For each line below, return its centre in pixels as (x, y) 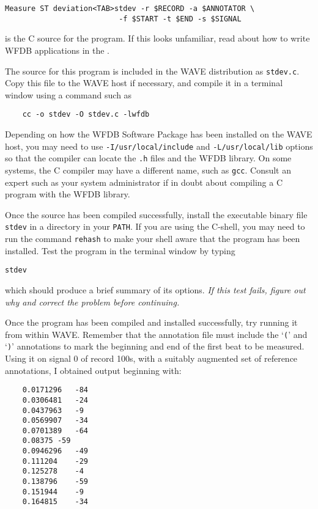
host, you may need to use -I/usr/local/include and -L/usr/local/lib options (159, 146)
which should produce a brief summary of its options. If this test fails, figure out (155, 289)
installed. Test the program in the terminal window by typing (120, 250)
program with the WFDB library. (68, 194)
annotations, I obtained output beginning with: (93, 370)
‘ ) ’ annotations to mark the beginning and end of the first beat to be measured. (155, 346)
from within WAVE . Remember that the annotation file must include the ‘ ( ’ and (156, 334)
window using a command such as (68, 94)
